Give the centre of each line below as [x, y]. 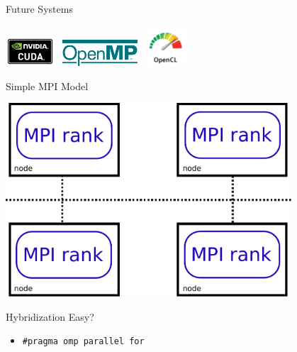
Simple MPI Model [47, 86]
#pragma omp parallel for [83, 342]
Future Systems [39, 9]
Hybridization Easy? [50, 316]
